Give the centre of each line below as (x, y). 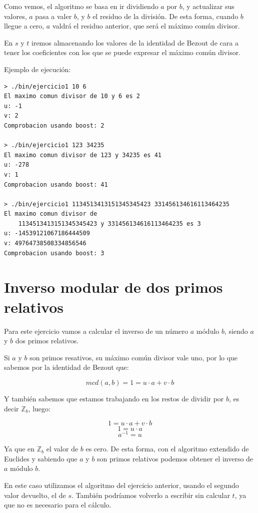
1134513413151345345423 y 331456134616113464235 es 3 (109, 223)
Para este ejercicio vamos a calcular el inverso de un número (96, 331)
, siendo (236, 331)
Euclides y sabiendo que (41, 458)
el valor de (62, 449)
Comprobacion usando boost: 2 (54, 125)
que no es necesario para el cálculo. (58, 505)
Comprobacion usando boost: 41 (56, 184)
